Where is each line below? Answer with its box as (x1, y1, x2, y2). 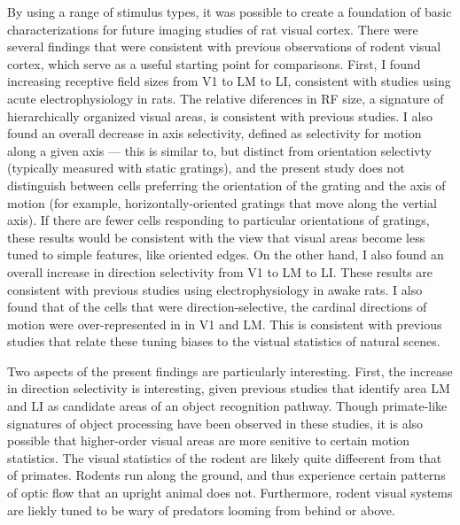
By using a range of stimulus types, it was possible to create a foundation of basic (7, 3, 452, 20)
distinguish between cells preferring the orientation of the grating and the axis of (7, 175, 446, 194)
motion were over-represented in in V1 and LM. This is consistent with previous (7, 314, 442, 333)
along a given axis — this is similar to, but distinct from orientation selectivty (7, 141, 432, 159)
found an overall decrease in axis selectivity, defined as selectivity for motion (7, 124, 422, 143)
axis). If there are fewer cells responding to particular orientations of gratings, (7, 211, 430, 229)
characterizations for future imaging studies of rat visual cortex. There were (7, 19, 418, 38)
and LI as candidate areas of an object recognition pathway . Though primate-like (7, 397, 448, 415)
